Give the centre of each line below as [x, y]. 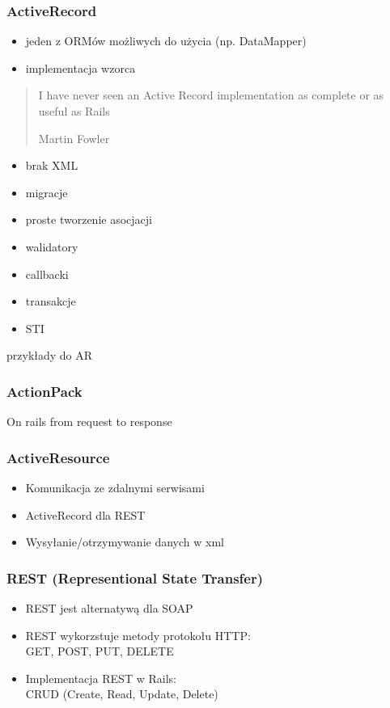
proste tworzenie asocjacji [89, 219]
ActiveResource [58, 457]
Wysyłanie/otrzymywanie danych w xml [125, 542]
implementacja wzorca [81, 67]
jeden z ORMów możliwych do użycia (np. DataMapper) [166, 41]
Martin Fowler [74, 138]
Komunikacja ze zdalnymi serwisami [115, 487]
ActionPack [45, 391]
